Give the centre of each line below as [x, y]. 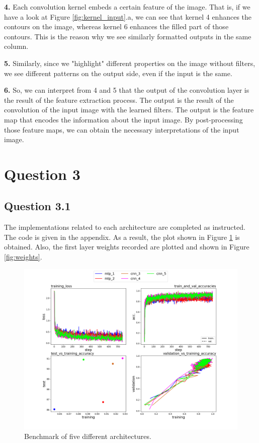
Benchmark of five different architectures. [88, 436]
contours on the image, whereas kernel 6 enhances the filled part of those [116, 26]
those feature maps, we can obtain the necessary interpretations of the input [122, 129]
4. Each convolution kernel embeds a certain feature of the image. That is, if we [127, 7]
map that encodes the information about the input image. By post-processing [123, 119]
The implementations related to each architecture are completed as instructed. [125, 227]
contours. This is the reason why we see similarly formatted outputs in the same [128, 36]
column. [16, 46]
